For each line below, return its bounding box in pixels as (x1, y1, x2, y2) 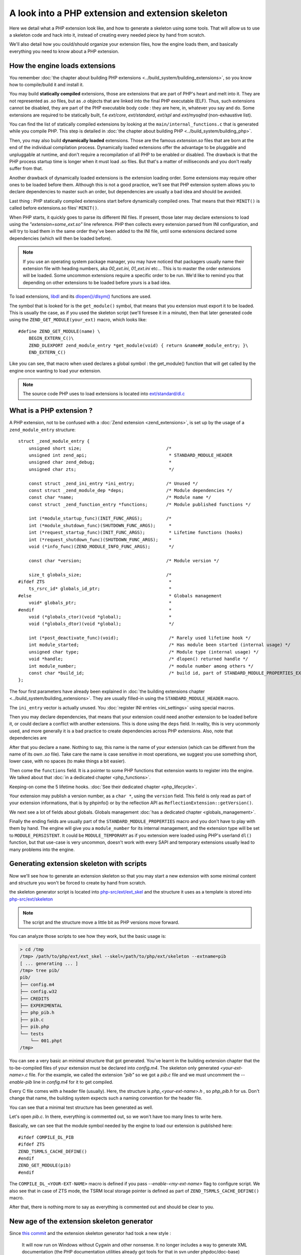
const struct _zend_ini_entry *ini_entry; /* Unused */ (28, 480, 198, 486)
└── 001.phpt (30, 1038, 63, 1044)
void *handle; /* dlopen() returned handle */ (28, 656, 248, 662)
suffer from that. (9, 166, 43, 172)
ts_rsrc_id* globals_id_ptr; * (28, 586, 172, 592)
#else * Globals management (18, 593, 222, 598)
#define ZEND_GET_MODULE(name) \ (18, 328, 100, 334)
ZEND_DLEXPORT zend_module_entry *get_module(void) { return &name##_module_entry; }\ (28, 342, 248, 348)
